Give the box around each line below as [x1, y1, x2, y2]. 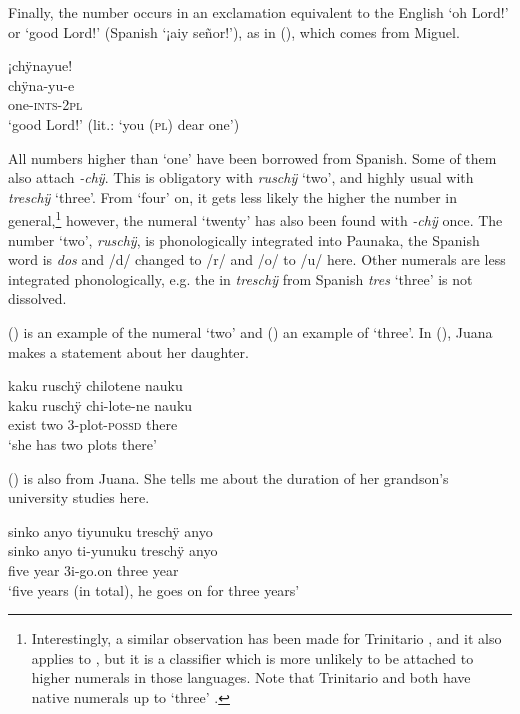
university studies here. [8, 487, 150, 508]
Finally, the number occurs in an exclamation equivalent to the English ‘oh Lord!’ [8, 2, 509, 22]
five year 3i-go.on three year [8, 559, 179, 580]
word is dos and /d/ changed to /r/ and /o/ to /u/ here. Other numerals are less [8, 249, 506, 270]
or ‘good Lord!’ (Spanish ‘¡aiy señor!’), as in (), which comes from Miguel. [8, 21, 460, 42]
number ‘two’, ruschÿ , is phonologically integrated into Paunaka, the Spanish [8, 229, 480, 250]
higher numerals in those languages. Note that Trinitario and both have [31, 667, 471, 688]
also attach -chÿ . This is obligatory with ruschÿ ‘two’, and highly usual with [8, 167, 474, 188]
